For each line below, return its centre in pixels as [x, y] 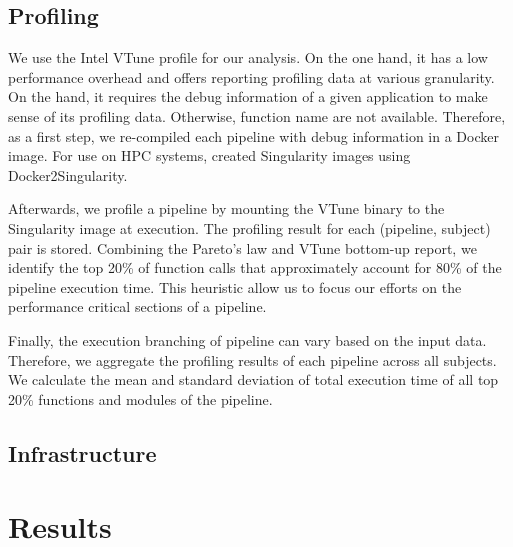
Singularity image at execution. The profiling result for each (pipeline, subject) [249, 227]
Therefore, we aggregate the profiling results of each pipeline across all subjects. [252, 359]
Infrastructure [82, 452]
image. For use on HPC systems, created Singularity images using [209, 155]
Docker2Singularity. [68, 174]
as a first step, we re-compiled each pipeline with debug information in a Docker [253, 135]
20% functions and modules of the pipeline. [140, 398]
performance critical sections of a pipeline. [137, 306]
